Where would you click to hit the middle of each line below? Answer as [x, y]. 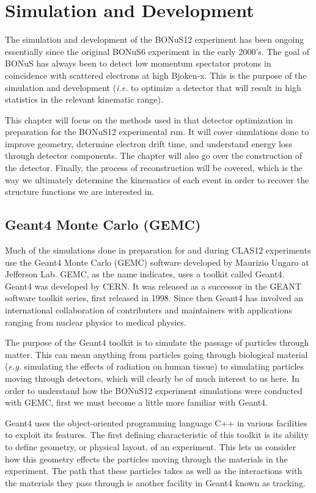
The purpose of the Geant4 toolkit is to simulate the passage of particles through [157, 342]
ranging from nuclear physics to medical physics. [96, 322]
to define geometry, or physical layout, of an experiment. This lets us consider [151, 446]
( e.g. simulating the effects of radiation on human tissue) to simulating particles [155, 366]
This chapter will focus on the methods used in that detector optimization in [149, 119]
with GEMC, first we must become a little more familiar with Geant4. [136, 402]
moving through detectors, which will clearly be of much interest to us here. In [152, 378]
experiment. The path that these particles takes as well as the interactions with [154, 471]
